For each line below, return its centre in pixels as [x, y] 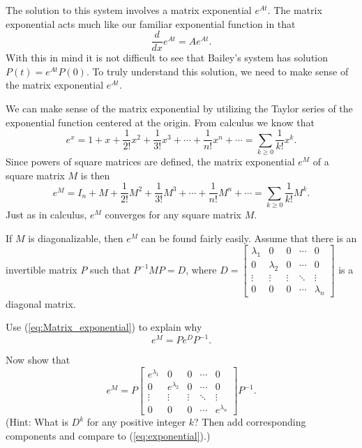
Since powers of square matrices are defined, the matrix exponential [150, 162]
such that [110, 269]
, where [201, 269]
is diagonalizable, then [76, 238]
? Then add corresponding [250, 422]
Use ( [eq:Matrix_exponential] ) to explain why [104, 327]
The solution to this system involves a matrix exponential [129, 10]
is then [95, 175]
